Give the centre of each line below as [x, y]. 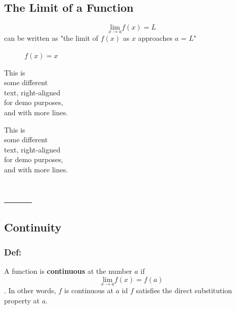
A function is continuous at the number [68, 271]
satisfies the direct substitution [184, 290]
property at [22, 300]
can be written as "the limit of [51, 38]
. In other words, [30, 290]
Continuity [33, 227]
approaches [155, 38]
